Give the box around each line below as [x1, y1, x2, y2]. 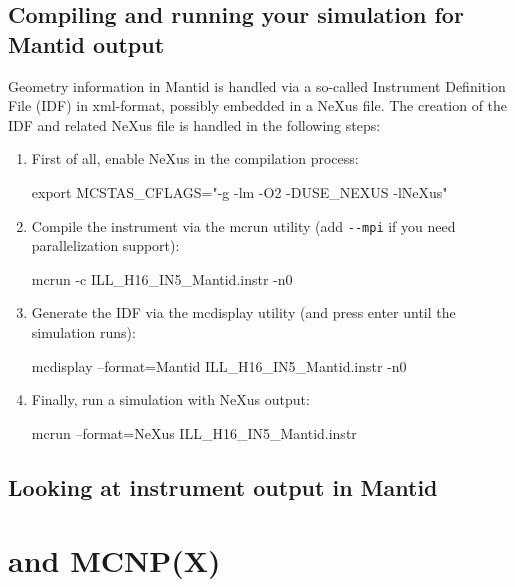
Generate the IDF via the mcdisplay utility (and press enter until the [31, 302, 456, 323]
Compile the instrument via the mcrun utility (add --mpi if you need [31, 215, 456, 236]
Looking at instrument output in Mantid [8, 471, 438, 502]
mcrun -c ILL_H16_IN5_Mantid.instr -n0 [31, 268, 293, 289]
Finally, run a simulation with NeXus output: [31, 389, 310, 410]
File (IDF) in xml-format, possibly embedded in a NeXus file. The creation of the [8, 95, 508, 116]
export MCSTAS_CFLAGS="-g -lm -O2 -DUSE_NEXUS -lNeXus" [31, 181, 448, 202]
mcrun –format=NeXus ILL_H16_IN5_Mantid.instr [31, 422, 357, 443]
